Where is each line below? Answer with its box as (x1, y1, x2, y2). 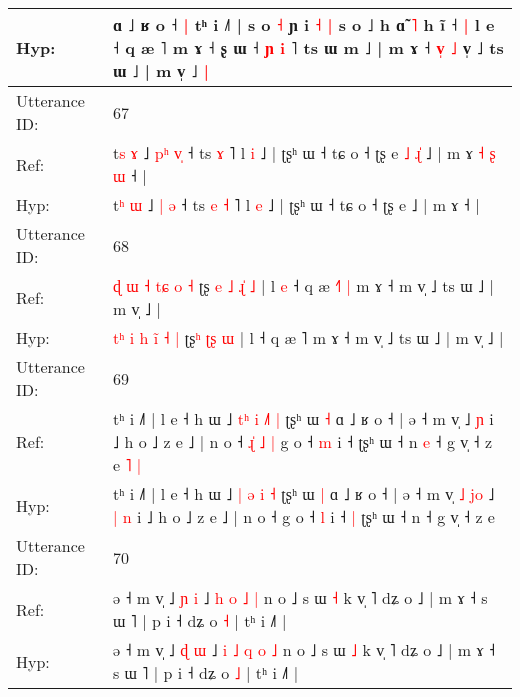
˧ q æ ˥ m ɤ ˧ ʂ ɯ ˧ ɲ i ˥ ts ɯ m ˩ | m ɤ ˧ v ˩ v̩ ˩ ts (112, 36, 504, 59)
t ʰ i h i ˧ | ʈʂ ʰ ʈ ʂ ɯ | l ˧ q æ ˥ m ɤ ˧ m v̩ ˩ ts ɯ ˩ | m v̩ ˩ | (112, 326, 504, 349)
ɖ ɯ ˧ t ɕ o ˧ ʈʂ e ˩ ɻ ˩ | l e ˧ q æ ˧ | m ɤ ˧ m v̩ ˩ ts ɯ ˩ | (112, 274, 494, 297)
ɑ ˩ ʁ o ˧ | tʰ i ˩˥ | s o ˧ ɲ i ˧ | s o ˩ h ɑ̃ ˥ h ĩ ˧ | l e (112, 13, 495, 36)
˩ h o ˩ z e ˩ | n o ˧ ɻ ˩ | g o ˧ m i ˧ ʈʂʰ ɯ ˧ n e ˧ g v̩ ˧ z (112, 430, 493, 453)
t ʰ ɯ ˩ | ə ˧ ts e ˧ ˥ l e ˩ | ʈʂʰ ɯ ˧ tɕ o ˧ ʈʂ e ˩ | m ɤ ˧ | (112, 193, 480, 216)
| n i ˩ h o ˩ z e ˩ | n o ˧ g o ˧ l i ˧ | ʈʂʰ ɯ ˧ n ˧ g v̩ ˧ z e (112, 505, 495, 528)
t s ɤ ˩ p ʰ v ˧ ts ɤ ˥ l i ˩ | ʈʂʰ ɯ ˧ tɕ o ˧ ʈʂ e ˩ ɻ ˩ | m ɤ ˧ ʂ (112, 141, 496, 164)
